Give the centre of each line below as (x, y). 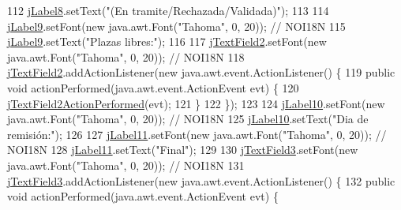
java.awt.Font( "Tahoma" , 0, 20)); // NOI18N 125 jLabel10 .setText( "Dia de (188, 119)
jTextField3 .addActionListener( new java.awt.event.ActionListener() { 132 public (201, 180)
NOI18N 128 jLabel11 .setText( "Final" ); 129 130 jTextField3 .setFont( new (183, 150)
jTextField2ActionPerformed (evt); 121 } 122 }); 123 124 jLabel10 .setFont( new (196, 103)
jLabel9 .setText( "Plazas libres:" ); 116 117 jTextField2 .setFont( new (167, 41)
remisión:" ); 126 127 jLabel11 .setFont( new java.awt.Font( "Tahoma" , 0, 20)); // (197, 134)
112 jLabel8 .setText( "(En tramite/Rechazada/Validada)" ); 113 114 (168, 10)
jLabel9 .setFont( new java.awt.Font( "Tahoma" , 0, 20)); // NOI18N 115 (176, 26)
